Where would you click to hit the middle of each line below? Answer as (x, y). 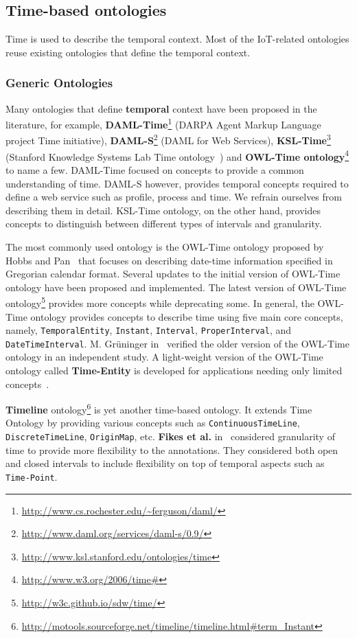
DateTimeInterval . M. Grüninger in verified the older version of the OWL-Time (177, 343)
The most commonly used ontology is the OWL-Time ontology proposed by (165, 246)
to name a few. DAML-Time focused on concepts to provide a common (155, 169)
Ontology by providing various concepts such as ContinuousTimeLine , (153, 423)
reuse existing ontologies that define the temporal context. (128, 52)
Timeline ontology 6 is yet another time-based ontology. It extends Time (159, 408)
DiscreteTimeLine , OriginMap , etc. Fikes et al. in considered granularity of (170, 436)
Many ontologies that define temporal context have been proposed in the (161, 108)
